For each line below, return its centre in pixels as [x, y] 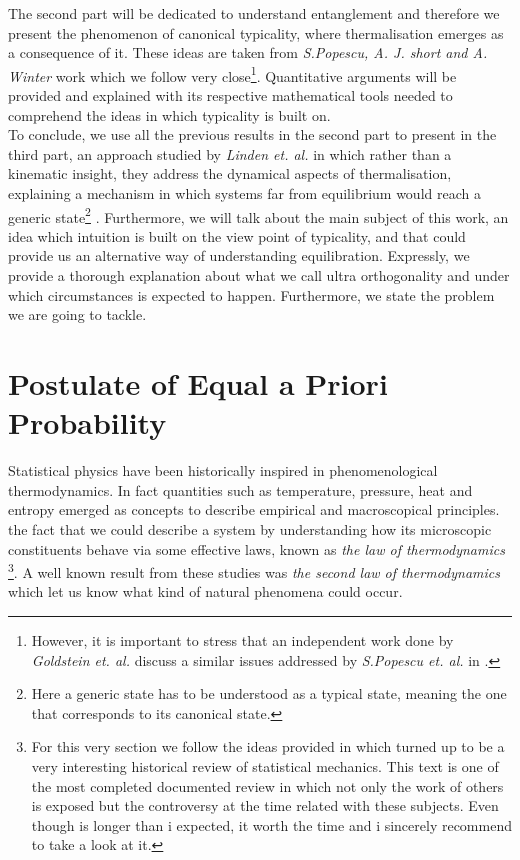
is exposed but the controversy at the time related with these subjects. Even [265, 805]
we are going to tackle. [77, 314]
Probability [87, 422]
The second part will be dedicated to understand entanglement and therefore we [254, 13]
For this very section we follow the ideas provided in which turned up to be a [268, 746]
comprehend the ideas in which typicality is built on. [169, 114]
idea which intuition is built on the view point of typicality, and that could [237, 235]
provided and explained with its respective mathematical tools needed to [230, 95]
